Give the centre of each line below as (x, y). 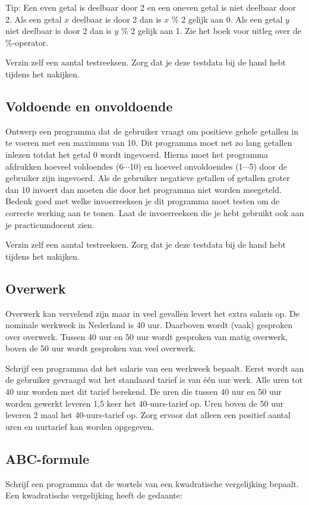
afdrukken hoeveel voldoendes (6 (64, 166)
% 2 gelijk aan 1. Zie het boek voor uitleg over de (211, 31)
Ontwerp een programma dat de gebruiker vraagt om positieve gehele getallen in (152, 131)
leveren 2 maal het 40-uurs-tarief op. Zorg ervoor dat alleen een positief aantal (148, 415)
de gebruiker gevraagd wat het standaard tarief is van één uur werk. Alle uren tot (154, 380)
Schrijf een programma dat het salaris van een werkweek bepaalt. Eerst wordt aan (155, 368)
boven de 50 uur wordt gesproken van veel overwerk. (101, 348)
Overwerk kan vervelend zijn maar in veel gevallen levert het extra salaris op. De (152, 313)
